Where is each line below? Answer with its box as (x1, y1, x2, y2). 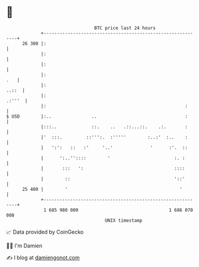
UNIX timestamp (104, 217, 143, 224)
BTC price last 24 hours (94, 25, 156, 31)
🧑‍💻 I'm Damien (6, 242, 43, 249)
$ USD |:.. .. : (6, 113, 188, 120)
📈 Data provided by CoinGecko (6, 228, 84, 235)
